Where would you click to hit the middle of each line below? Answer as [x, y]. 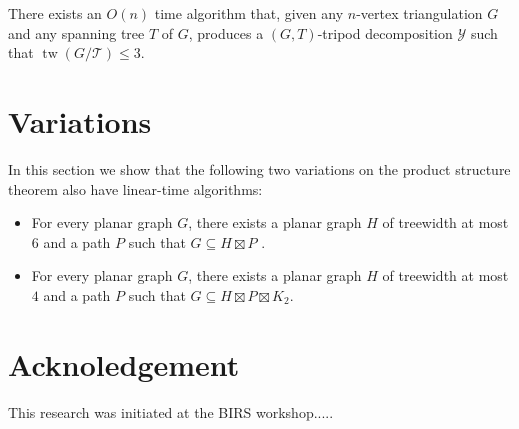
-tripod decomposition [385, 32]
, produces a [226, 32]
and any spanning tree [76, 32]
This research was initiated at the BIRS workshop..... [171, 411]
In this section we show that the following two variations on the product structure [259, 168]
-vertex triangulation [419, 13]
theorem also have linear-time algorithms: [135, 188]
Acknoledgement [124, 363]
